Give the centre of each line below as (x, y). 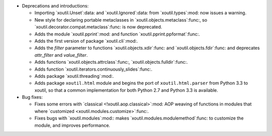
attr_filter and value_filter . (61, 55)
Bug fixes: (32, 97)
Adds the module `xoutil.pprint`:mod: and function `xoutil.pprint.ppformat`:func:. (117, 34)
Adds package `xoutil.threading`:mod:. (74, 76)
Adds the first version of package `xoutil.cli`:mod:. (86, 41)
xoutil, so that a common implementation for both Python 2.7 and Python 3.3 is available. (126, 90)
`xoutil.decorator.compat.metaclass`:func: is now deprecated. (98, 27)
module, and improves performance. (72, 125)
